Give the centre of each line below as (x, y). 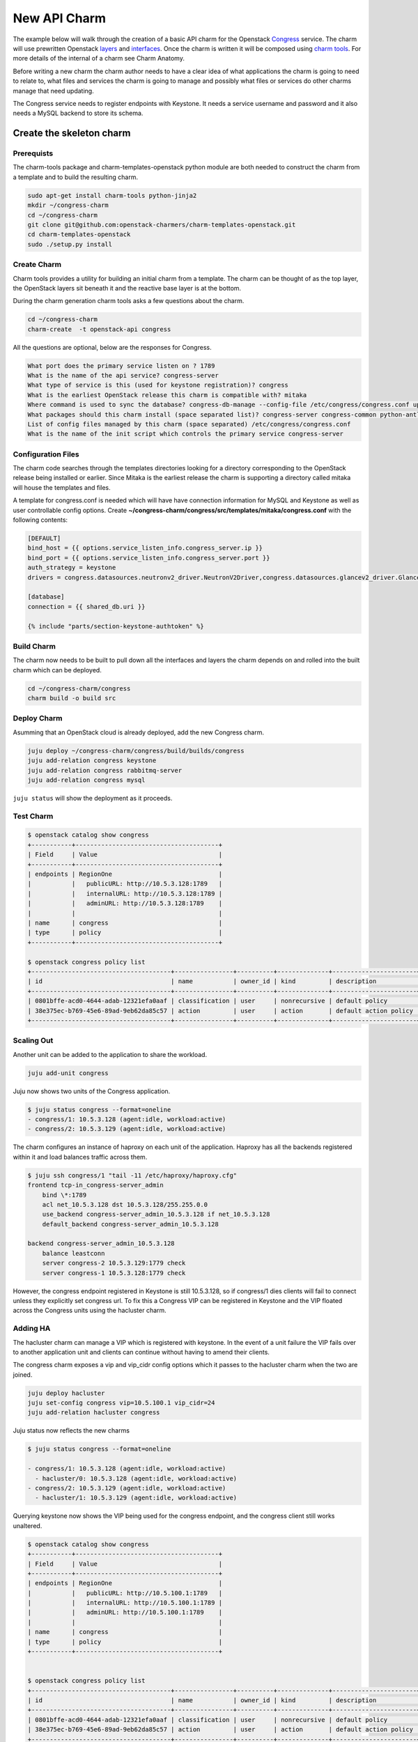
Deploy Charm (38, 718)
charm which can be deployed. (57, 670)
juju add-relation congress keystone (92, 761)
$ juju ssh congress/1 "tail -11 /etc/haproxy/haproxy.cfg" (132, 1175)
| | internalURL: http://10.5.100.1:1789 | (125, 1603)
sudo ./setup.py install (70, 244)
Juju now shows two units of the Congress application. (92, 1091)
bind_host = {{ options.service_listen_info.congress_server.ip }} (145, 548)
